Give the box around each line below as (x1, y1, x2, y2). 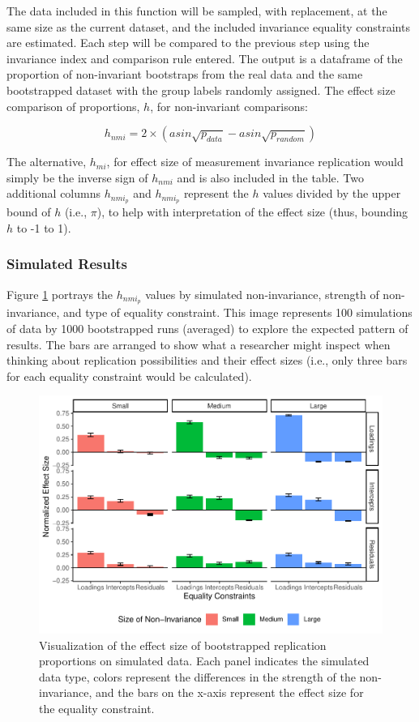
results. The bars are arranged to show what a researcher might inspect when (6, 335, 391, 352)
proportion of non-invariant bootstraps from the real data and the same (6, 66, 363, 83)
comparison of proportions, (6, 97, 140, 114)
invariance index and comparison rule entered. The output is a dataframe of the (6, 49, 403, 66)
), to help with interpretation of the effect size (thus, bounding (96, 203, 408, 220)
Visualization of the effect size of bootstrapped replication (39, 636, 327, 653)
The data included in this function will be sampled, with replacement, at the (6, 2, 387, 19)
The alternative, (6, 153, 87, 170)
